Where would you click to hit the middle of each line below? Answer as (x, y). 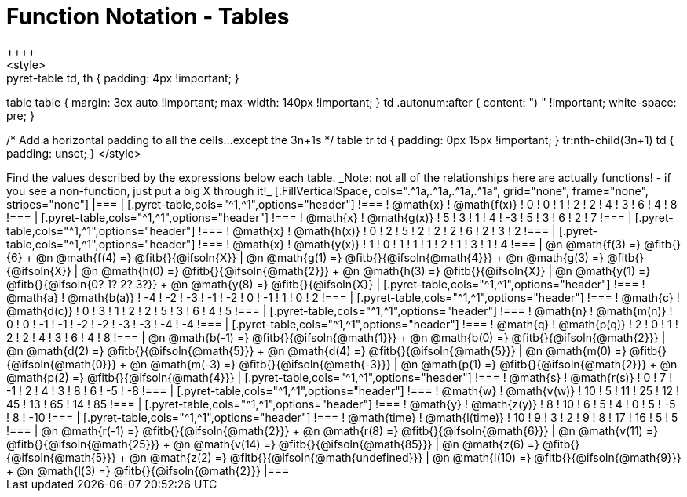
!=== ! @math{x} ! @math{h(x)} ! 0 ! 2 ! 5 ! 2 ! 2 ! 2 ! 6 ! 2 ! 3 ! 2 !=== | (377, 230)
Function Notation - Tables (148, 16)
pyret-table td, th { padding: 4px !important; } (123, 78)
